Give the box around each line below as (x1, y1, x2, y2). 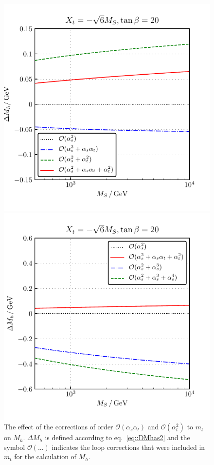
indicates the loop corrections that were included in (52, 442, 205, 452)
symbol (4, 442, 25, 452)
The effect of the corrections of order (4, 422, 113, 432)
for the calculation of (14, 451, 76, 462)
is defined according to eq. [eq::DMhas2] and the (45, 432, 190, 443)
